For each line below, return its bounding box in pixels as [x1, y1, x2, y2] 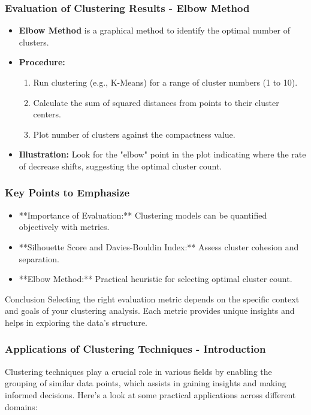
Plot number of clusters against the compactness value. [33, 128, 235, 140]
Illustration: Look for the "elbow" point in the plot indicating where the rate [19, 148, 306, 160]
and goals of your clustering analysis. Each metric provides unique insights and [5, 304, 295, 317]
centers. [33, 108, 61, 120]
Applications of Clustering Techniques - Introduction [5, 341, 266, 356]
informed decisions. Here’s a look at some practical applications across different [5, 388, 296, 401]
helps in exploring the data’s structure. [5, 316, 147, 328]
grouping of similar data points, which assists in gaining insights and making [5, 377, 286, 389]
